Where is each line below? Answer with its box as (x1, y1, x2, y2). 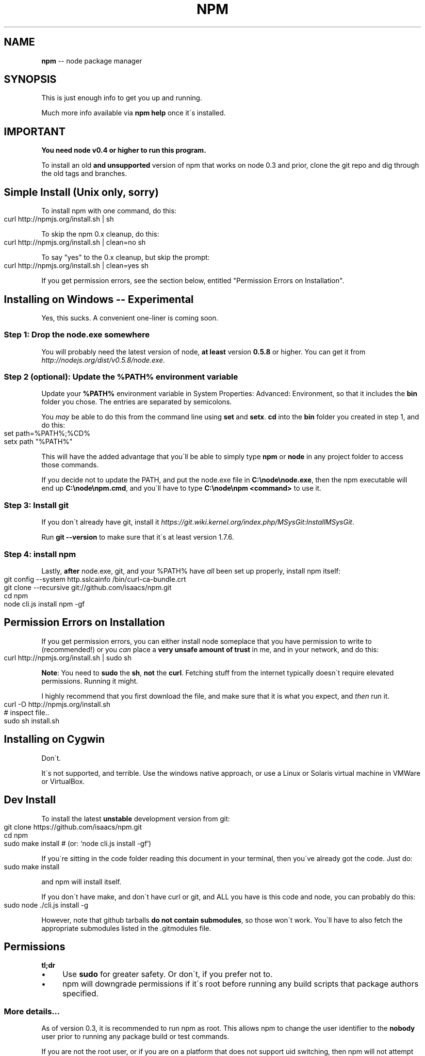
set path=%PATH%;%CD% (4, 429, 91, 438)
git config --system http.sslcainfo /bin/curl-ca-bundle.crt (4, 575, 186, 583)
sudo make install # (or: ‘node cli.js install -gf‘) (4, 839, 151, 848)
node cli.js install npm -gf (4, 599, 85, 608)
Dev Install (4, 794, 56, 806)
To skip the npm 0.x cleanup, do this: (41, 230, 159, 239)
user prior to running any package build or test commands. (41, 1032, 229, 1041)
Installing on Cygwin (4, 733, 105, 746)
